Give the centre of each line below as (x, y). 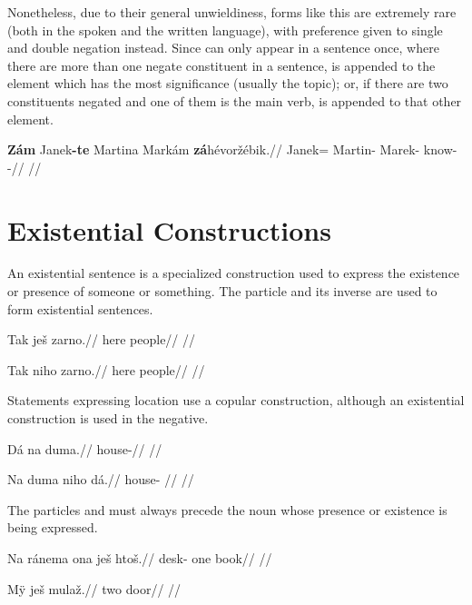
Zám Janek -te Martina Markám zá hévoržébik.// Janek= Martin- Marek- (214, 149)
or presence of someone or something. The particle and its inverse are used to (222, 291)
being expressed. (53, 527)
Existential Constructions (169, 229)
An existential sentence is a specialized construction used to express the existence (234, 273)
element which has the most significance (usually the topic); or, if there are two (228, 83)
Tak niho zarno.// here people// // (106, 369)
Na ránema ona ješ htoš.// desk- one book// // (140, 558)
